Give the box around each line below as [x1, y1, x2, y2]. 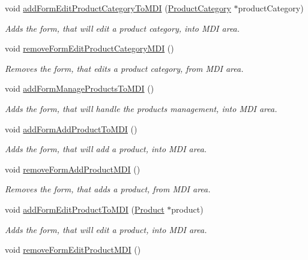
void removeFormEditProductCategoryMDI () [5, 42, 174, 55]
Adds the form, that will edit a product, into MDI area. [5, 223, 207, 235]
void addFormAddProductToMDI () [5, 122, 137, 135]
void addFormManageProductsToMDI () [5, 82, 154, 95]
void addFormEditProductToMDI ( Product [5, 202, 165, 215]
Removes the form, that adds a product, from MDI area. [5, 183, 211, 195]
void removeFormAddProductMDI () [5, 162, 140, 175]
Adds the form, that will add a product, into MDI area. [5, 143, 207, 155]
